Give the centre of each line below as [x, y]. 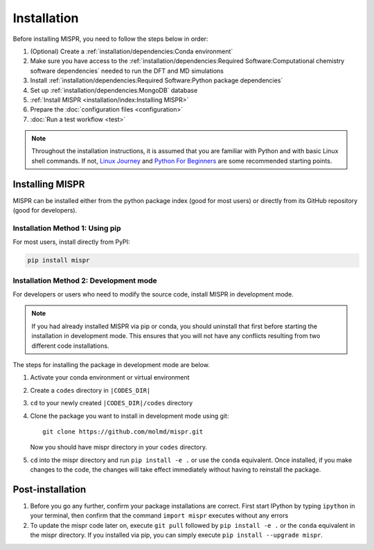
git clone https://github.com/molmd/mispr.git [123, 432]
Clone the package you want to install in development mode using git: [130, 416]
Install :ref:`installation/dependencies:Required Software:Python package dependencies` [157, 80]
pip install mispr [59, 260]
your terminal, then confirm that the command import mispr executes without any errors [159, 515]
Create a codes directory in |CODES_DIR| [90, 390]
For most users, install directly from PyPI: [72, 242]
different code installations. [70, 346]
